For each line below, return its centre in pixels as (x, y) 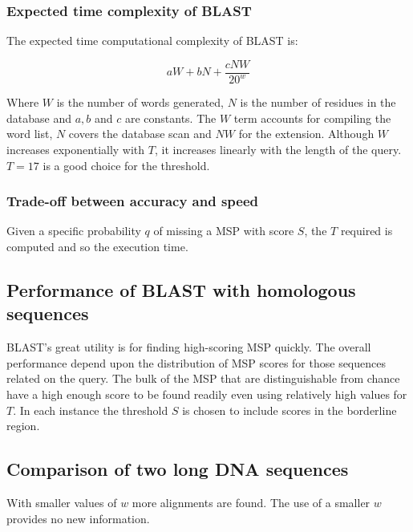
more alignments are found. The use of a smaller (251, 502)
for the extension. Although (306, 134)
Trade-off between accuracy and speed (133, 201)
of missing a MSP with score (224, 231)
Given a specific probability (74, 231)
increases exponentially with (76, 149)
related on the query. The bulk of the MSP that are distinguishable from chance (203, 378)
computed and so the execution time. (97, 246)
